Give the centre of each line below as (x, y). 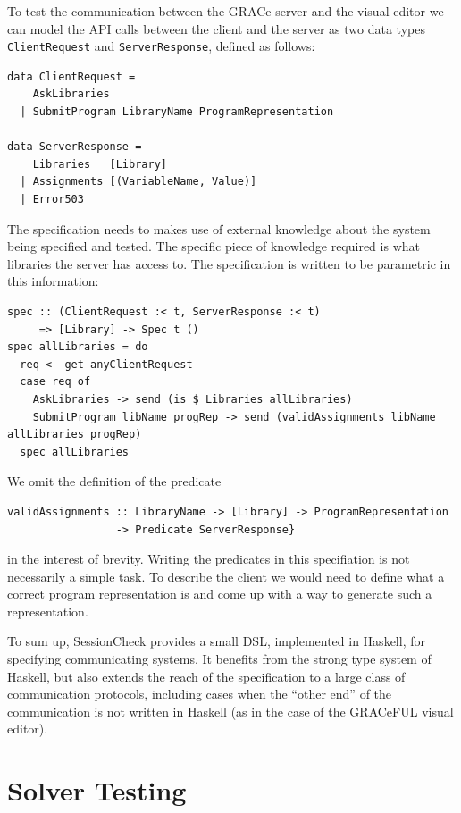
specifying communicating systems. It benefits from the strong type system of (219, 659)
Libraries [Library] (100, 164)
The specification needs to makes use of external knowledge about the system (219, 228)
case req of (55, 382)
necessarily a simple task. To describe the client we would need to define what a (226, 576)
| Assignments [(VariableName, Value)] (138, 182)
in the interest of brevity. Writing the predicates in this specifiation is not (209, 559)
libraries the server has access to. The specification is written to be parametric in (229, 263)
